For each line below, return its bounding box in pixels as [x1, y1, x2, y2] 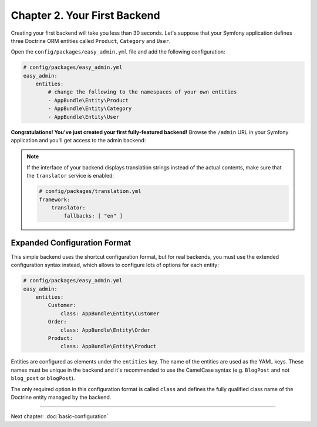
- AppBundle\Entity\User [48, 114, 120, 120]
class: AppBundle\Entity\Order [60, 326, 151, 333]
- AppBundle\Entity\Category [48, 105, 132, 112]
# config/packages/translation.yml [39, 188, 141, 195]
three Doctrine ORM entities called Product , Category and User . [11, 37, 171, 44]
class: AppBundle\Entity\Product [60, 343, 157, 350]
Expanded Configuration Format [11, 238, 131, 248]
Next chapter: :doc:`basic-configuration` [11, 413, 109, 420]
